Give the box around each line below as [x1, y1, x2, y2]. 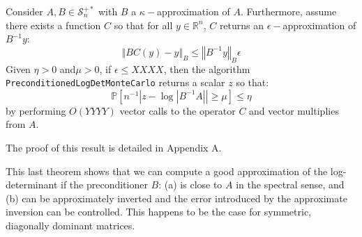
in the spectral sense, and [236, 177, 345, 192]
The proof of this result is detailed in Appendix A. [6, 140, 222, 155]
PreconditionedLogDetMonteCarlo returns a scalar [6, 75, 225, 90]
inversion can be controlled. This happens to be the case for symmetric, [6, 204, 312, 219]
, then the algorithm [163, 61, 250, 76]
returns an [219, 17, 264, 32]
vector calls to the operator [119, 103, 236, 117]
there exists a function [6, 17, 101, 32]
